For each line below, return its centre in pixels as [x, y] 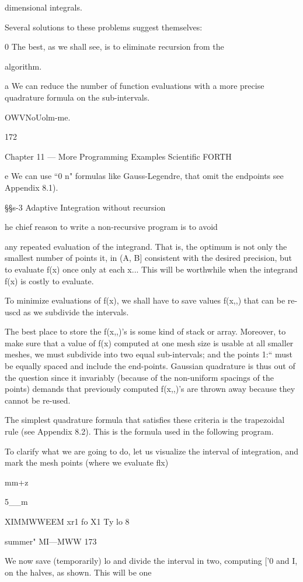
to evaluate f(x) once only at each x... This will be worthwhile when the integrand [151, 269]
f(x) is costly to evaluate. [49, 280]
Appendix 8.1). [32, 187]
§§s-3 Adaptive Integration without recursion [85, 207]
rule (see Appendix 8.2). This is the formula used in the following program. [139, 431]
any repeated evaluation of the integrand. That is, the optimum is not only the [146, 246]
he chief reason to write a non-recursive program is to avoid [111, 227]
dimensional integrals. [43, 7]
